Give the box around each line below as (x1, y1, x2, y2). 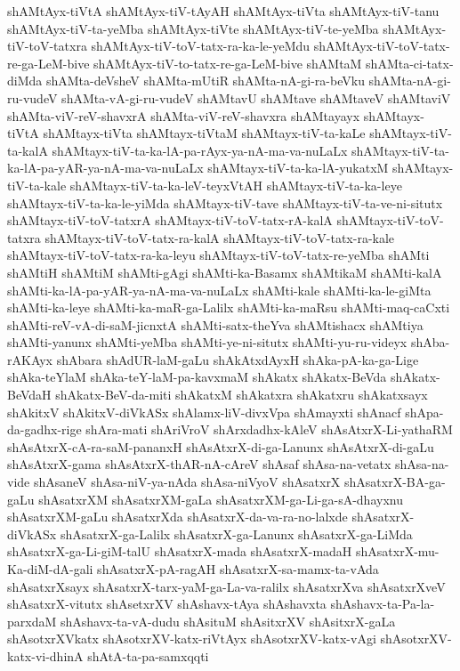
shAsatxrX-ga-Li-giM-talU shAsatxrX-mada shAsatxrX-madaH (7, 542, 352, 561)
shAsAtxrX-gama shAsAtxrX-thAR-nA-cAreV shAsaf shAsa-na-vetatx (7, 455, 391, 473)
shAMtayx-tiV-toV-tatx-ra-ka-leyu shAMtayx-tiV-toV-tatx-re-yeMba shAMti (7, 246, 430, 264)
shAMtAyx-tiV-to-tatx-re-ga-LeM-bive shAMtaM (93, 53, 362, 72)
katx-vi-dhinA (7, 646, 84, 665)
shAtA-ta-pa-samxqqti (87, 646, 209, 665)
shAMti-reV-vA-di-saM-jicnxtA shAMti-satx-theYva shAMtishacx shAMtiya (7, 315, 424, 334)
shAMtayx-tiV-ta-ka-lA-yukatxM (207, 158, 389, 177)
